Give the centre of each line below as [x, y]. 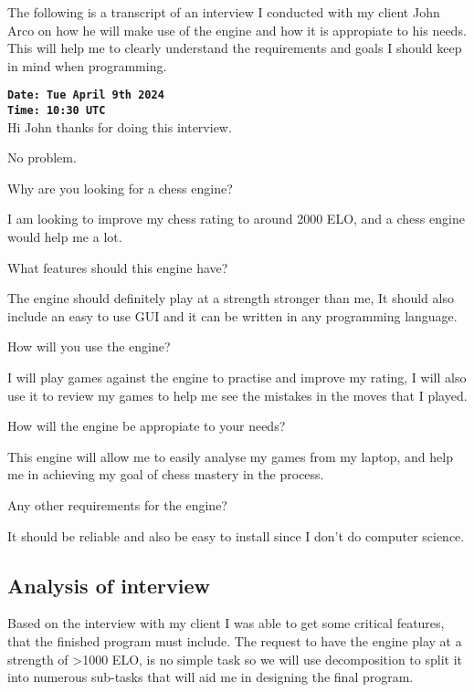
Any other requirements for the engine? [117, 505]
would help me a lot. [65, 237]
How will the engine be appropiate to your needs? [147, 426]
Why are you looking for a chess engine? [120, 188]
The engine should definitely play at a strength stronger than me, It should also [231, 298]
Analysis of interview [109, 585]
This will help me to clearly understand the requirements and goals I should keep [235, 48]
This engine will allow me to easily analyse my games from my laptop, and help [230, 456]
